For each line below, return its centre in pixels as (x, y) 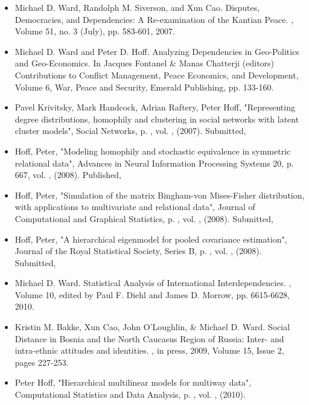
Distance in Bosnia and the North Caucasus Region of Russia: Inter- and (149, 338)
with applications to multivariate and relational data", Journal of (135, 207)
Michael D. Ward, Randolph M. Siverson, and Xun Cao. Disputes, (137, 7)
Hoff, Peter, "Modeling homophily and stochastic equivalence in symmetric (153, 151)
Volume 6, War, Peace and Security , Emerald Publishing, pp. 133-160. (144, 87)
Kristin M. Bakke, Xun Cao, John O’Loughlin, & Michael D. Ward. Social (152, 327)
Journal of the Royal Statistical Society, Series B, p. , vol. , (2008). (138, 251)
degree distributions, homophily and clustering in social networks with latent (157, 119)
